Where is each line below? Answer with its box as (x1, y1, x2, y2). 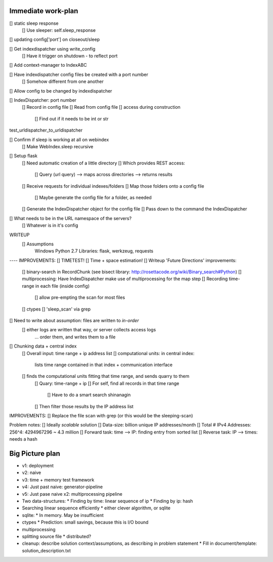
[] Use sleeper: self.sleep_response (22, 27, 96, 33)
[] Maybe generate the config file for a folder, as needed (34, 194, 152, 200)
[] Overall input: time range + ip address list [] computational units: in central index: (22, 350, 195, 356)
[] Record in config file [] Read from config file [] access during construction (22, 104, 180, 110)
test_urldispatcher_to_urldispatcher (9, 127, 83, 134)
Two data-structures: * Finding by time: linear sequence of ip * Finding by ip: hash (22, 498, 193, 504)
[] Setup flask (9, 153, 38, 159)
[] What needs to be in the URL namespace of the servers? (9, 215, 132, 221)
